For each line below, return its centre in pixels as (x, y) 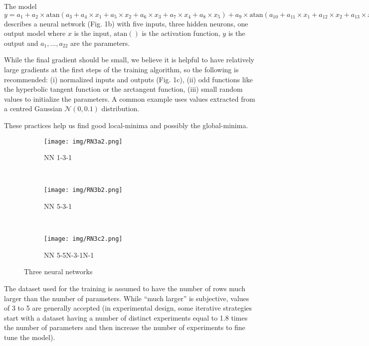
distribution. (120, 108)
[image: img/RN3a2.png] (83, 141)
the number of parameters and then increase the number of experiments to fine (125, 327)
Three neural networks (58, 271)
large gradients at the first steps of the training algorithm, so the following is (121, 69)
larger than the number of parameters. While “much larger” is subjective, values (127, 298)
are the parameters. (100, 43)
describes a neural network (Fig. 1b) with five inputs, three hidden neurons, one (126, 23)
